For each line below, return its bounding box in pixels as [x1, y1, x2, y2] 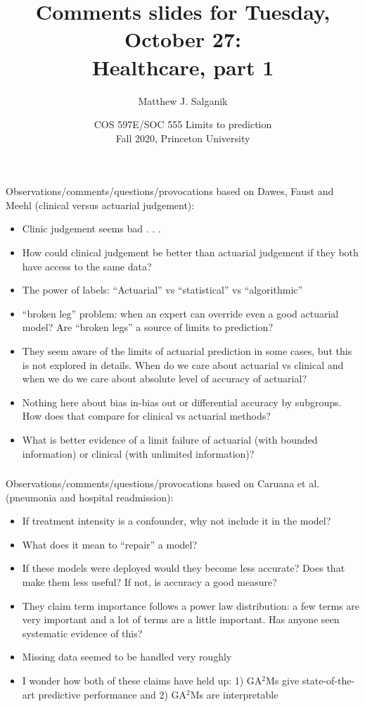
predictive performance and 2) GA [38, 687, 187, 701]
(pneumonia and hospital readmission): [6, 489, 174, 504]
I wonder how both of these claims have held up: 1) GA [22, 673, 262, 688]
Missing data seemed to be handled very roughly [22, 649, 232, 664]
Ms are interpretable [190, 687, 278, 701]
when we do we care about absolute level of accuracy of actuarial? [22, 371, 307, 386]
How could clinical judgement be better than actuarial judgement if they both [22, 245, 359, 260]
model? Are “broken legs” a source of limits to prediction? [22, 320, 273, 334]
